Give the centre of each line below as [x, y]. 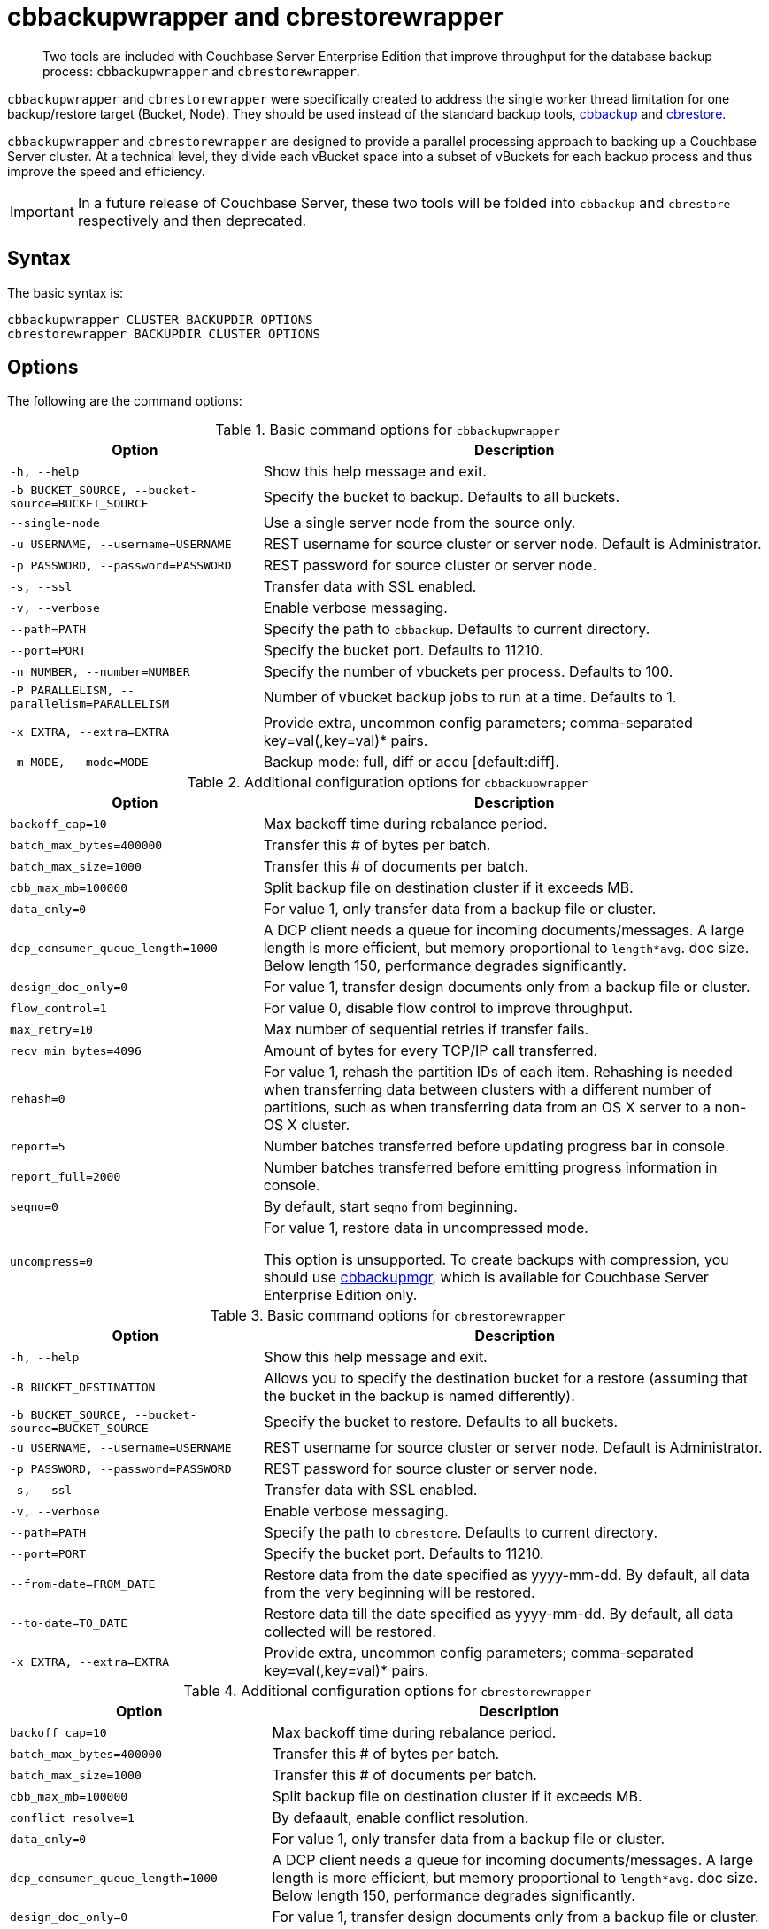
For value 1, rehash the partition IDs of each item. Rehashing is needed [498, 1072]
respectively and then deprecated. [192, 220]
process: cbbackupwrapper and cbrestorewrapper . [201, 71]
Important [42, 211]
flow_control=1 [58, 1008]
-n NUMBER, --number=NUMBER [100, 671]
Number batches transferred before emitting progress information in [490, 1168]
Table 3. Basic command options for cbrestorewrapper [388, 1316]
